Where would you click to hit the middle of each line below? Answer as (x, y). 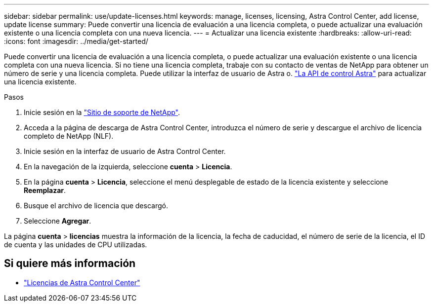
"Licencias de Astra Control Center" (82, 282)
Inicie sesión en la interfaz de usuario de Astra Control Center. (125, 151)
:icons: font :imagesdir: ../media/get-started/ (76, 41)
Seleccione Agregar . (58, 221)
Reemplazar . (45, 190)
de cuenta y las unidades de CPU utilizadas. (76, 245)
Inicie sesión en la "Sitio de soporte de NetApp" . (102, 112)
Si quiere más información (70, 264)
